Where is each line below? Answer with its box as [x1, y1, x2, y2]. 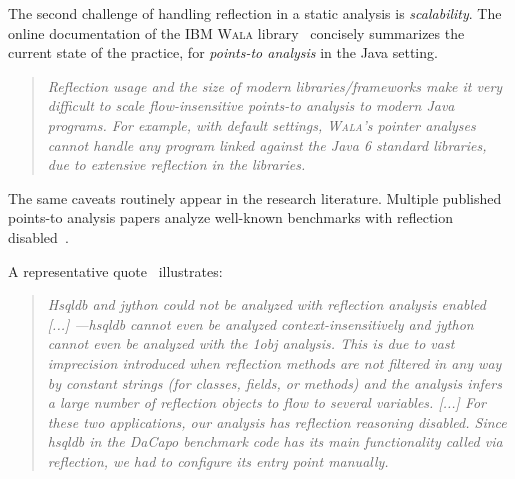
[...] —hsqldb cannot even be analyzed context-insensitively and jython [47, 313, 474, 334]
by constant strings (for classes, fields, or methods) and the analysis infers [47, 372, 502, 393]
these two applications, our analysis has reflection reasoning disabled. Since [47, 411, 507, 432]
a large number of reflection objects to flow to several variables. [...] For [47, 392, 487, 413]
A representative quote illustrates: [8, 260, 223, 281]
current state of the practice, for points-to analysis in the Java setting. [8, 42, 438, 63]
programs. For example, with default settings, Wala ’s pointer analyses [47, 114, 476, 135]
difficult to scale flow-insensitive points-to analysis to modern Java [47, 95, 455, 116]
